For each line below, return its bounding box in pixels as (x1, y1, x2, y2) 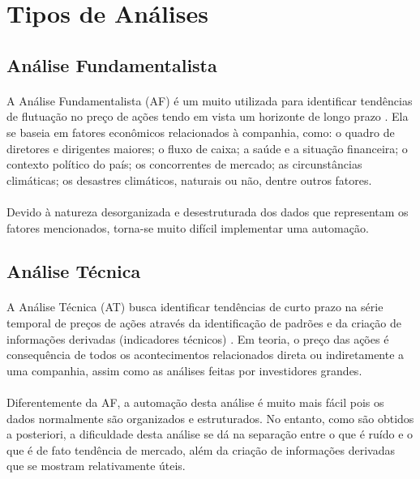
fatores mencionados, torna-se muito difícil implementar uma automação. (6, 219, 369, 236)
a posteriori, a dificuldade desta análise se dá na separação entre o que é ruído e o (6, 426, 414, 443)
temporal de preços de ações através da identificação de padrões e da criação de (6, 314, 401, 331)
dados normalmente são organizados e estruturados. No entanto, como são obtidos (6, 409, 414, 426)
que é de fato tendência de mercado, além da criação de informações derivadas (6, 441, 395, 458)
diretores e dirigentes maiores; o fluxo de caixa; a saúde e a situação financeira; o (6, 139, 408, 156)
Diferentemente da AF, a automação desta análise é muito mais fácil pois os (6, 394, 384, 411)
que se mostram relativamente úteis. (6, 457, 186, 474)
